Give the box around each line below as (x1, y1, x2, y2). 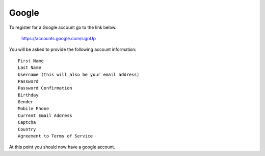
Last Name (18, 65, 41, 70)
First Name (18, 58, 44, 64)
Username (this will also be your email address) (18, 71, 140, 77)
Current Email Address (18, 112, 73, 118)
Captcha (18, 120, 36, 125)
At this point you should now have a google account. (9, 144, 115, 150)
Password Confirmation (18, 86, 73, 91)
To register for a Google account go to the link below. (9, 24, 117, 30)
